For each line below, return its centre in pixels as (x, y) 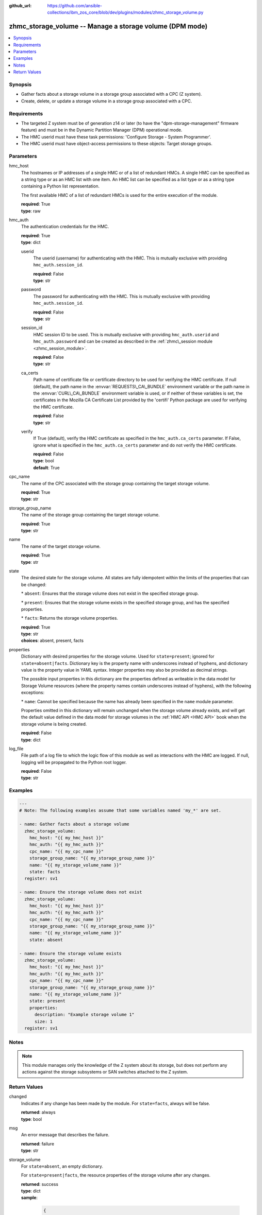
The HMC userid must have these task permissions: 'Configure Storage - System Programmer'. (116, 137)
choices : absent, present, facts (52, 641)
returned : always (38, 1112)
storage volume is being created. (54, 724)
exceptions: (33, 693)
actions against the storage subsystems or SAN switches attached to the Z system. (105, 1072)
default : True (47, 468)
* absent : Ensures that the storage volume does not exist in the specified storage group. (110, 593)
